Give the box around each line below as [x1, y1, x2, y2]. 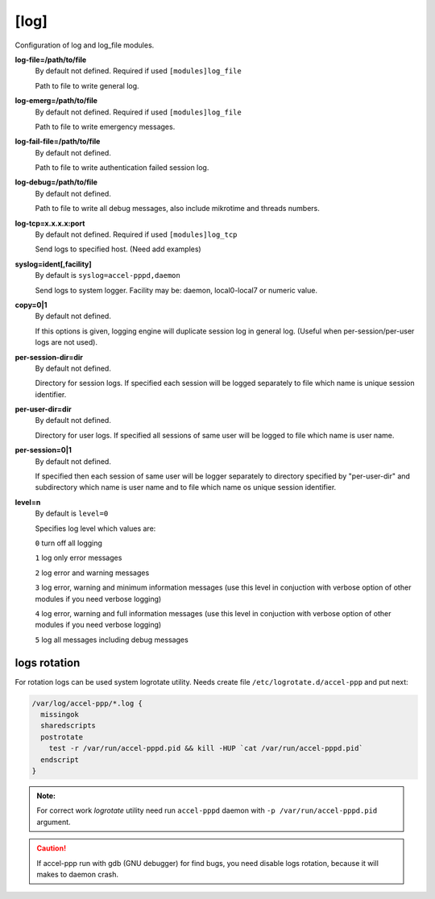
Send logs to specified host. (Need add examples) [35, 244, 201, 254]
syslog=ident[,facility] [14, 259, 92, 269]
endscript [40, 755, 80, 764]
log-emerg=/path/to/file [14, 96, 98, 106]
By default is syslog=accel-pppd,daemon [35, 271, 180, 280]
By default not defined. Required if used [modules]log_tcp [35, 230, 238, 239]
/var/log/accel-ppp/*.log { [31, 698, 143, 708]
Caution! [36, 843, 67, 853]
